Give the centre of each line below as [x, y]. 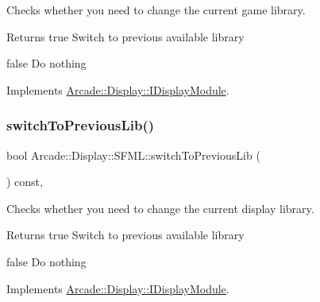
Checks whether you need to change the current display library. [160, 208]
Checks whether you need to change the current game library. [156, 10]
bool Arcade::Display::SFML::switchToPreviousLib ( [133, 155]
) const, [25, 182]
